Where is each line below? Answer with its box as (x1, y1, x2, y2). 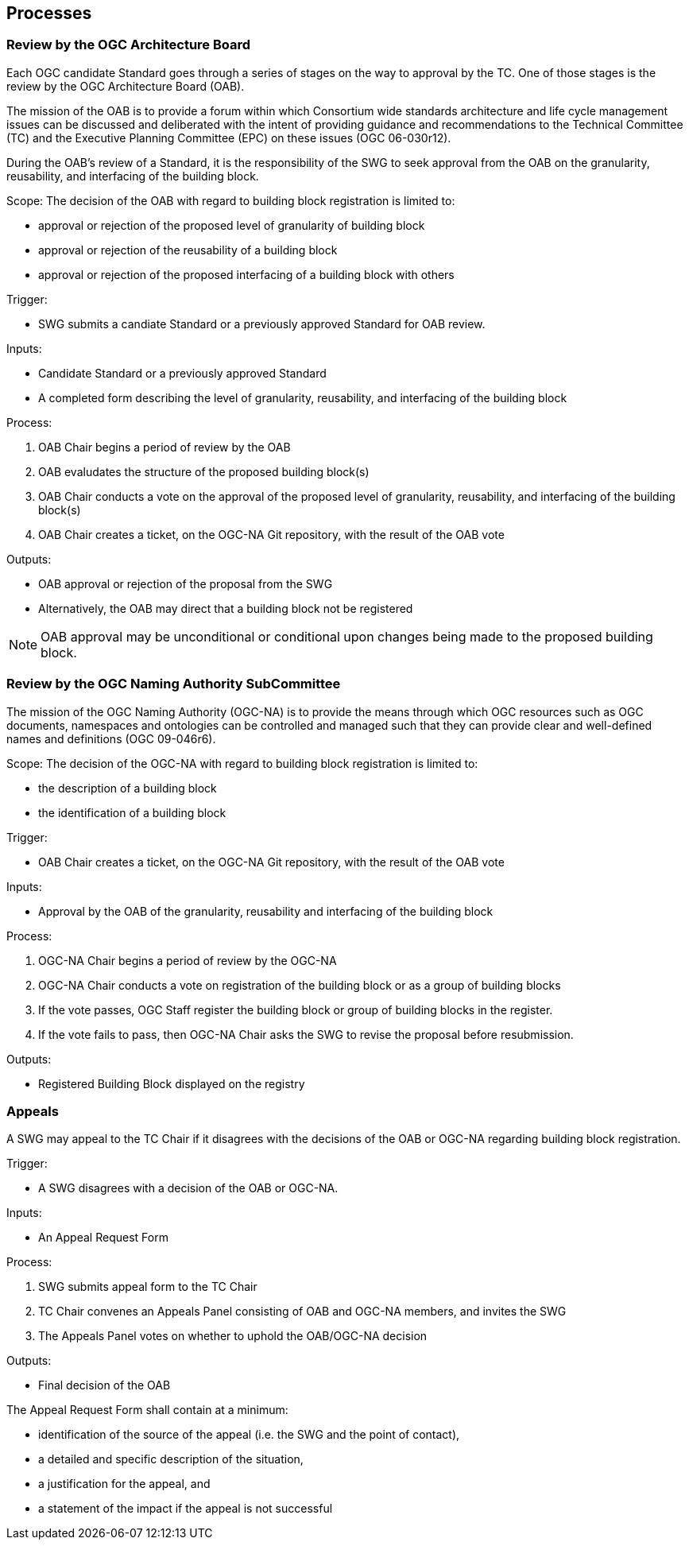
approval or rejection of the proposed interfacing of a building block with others (38, 267, 455, 281)
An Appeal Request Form (38, 1230, 168, 1245)
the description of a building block (38, 781, 217, 795)
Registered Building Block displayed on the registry (38, 1076, 305, 1091)
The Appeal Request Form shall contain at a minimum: (6, 1403, 288, 1417)
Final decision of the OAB (38, 1378, 171, 1393)
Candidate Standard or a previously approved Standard (38, 366, 327, 380)
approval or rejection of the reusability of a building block (38, 242, 338, 257)
